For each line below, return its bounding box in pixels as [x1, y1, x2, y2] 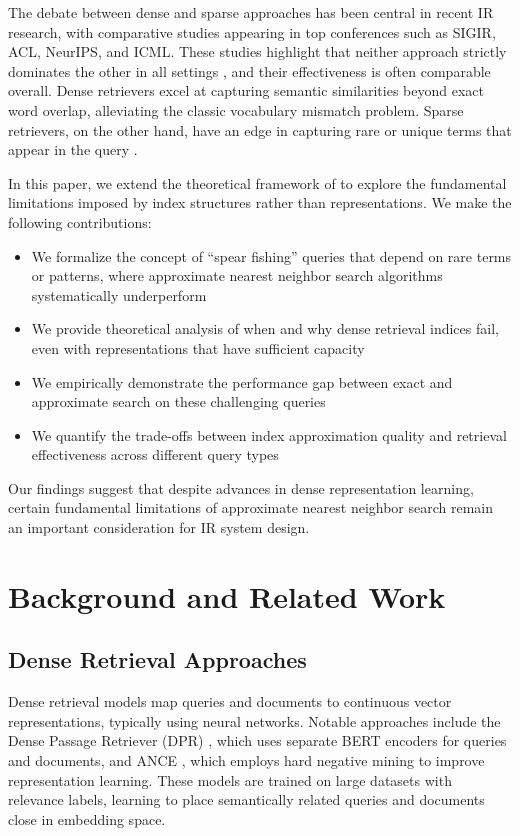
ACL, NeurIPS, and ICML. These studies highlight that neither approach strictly [8, 41, 507, 62]
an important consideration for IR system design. [8, 517, 310, 538]
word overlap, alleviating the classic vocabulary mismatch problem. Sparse [8, 99, 464, 120]
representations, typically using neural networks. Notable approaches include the [8, 710, 501, 731]
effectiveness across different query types [31, 444, 279, 465]
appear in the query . [8, 139, 138, 160]
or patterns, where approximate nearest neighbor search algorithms [31, 265, 443, 286]
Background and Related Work [8, 575, 446, 616]
